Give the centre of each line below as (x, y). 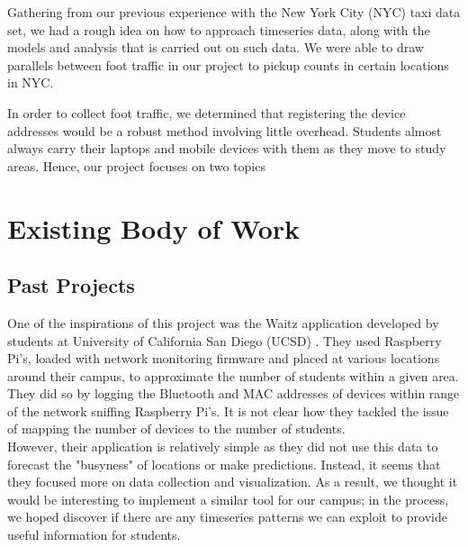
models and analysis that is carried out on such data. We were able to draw (216, 47)
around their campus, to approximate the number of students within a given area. (233, 375)
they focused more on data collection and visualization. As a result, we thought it (233, 482)
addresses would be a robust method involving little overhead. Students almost (225, 130)
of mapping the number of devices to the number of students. (176, 428)
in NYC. (31, 82)
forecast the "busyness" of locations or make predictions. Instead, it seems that (224, 464)
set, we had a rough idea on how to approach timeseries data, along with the (219, 29)
